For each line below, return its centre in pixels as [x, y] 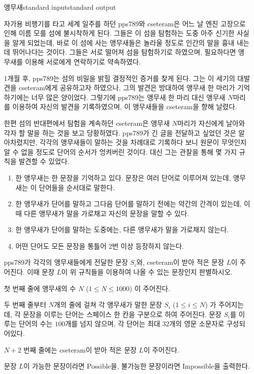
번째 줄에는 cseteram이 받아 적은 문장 [80, 349]
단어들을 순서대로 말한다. [77, 187]
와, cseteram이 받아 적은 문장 [180, 262]
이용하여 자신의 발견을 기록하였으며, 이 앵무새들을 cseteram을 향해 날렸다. [125, 107]
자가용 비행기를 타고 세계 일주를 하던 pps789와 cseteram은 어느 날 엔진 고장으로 [125, 23]
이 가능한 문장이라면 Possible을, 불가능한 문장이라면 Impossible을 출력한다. [137, 366]
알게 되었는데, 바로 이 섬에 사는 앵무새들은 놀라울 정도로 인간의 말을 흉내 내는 [131, 42]
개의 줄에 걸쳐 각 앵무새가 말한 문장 [108, 305]
